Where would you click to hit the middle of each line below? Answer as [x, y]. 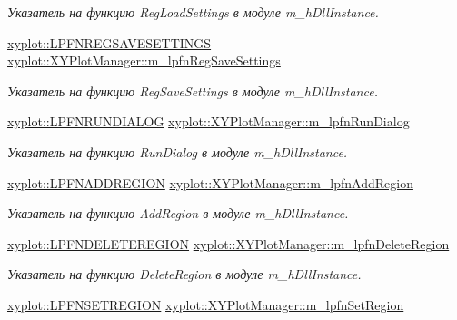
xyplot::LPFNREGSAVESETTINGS [109, 42]
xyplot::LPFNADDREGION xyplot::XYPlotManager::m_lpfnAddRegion [210, 182]
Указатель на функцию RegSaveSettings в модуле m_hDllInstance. [193, 90]
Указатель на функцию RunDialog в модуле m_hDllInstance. [178, 151]
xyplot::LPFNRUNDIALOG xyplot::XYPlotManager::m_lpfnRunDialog [209, 121]
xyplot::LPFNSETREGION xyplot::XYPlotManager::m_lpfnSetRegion [206, 304]
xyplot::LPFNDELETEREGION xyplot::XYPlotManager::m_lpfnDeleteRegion [228, 243]
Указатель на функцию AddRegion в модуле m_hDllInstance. [178, 213]
